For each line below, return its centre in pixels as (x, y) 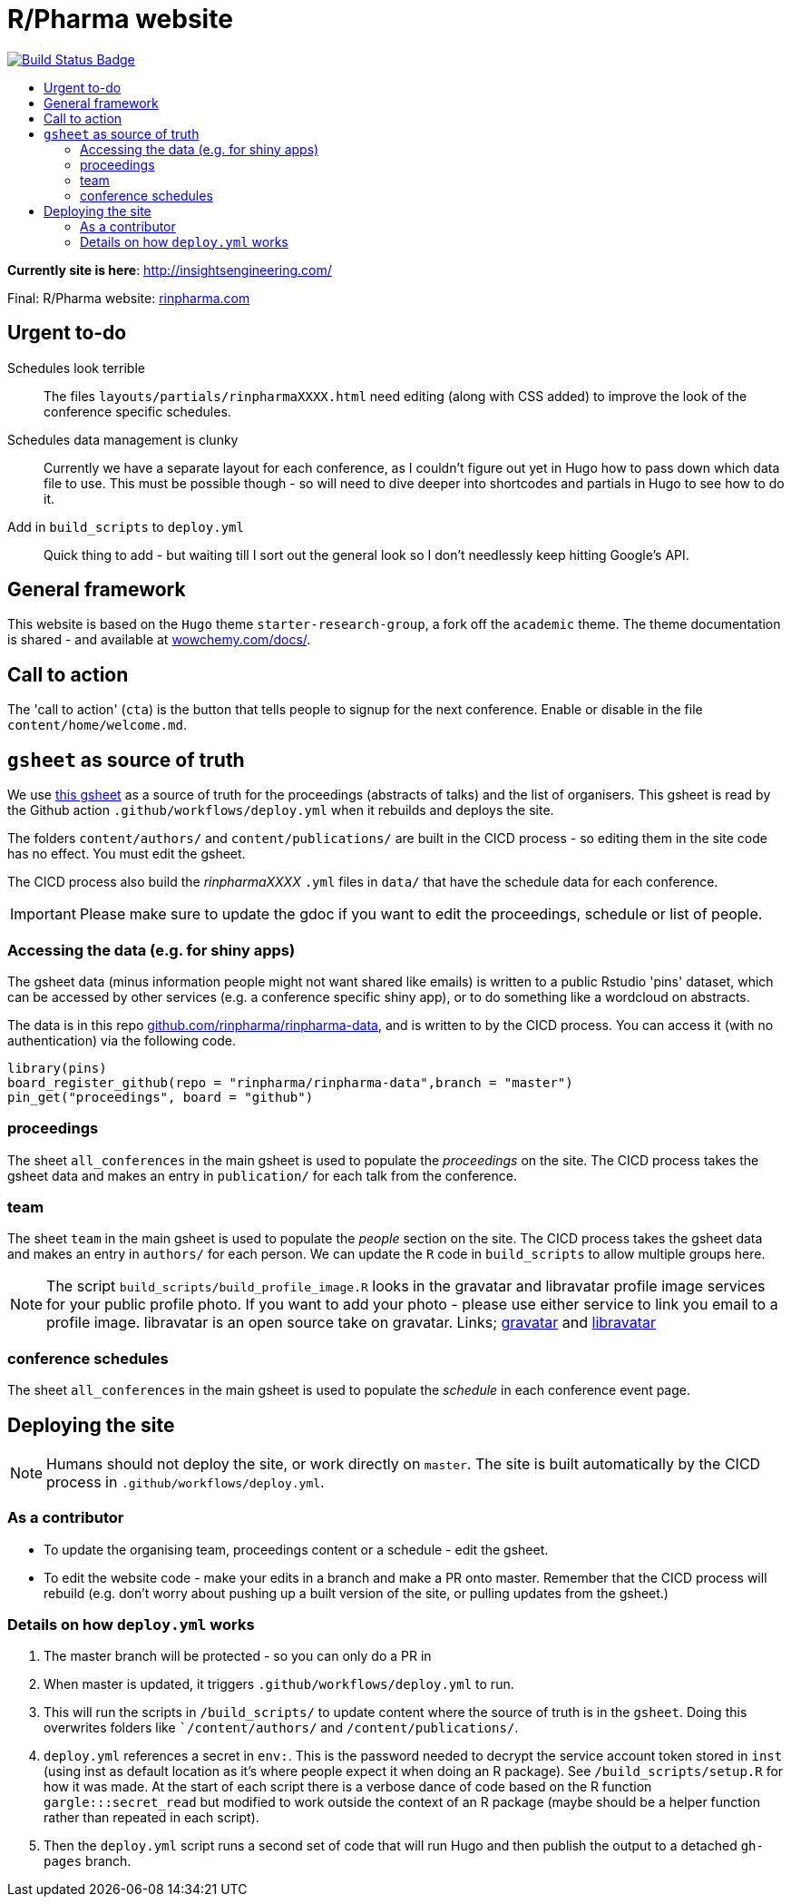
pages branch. (88, 1861)
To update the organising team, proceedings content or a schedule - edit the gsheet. (296, 1549)
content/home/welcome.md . (97, 725)
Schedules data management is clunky (123, 439)
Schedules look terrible (76, 368)
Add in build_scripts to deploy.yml (126, 526)
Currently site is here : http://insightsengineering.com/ (170, 270)
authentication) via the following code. (122, 1040)
